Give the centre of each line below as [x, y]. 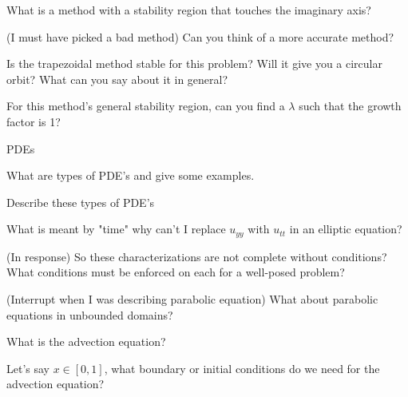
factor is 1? [34, 121]
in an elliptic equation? [346, 229]
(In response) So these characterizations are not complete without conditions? [197, 256]
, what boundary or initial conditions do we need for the [242, 368]
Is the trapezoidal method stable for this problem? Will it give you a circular [194, 64]
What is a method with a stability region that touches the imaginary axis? [189, 10]
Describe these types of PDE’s [81, 202]
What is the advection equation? [86, 341]
